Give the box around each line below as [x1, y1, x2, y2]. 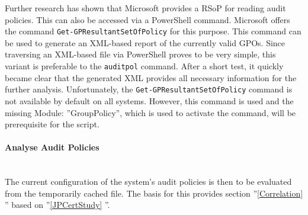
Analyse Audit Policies [5, 141, 100, 153]
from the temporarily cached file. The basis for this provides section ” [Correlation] [5, 187, 303, 199]
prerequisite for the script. [5, 118, 100, 130]
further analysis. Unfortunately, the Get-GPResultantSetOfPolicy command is [5, 83, 293, 95]
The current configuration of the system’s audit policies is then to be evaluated [5, 175, 292, 188]
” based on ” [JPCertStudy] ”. [5, 198, 110, 211]
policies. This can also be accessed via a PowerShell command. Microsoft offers [5, 13, 290, 25]
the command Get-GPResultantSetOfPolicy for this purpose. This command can [5, 25, 301, 37]
